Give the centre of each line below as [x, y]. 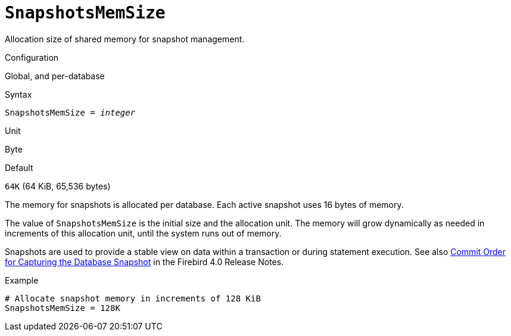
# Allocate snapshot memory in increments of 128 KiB [133, 298]
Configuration [32, 57]
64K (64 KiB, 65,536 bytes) [58, 186]
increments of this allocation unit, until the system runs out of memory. [143, 233]
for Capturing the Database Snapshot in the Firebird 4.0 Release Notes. [144, 262]
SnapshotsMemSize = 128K [63, 308]
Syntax [18, 94]
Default [19, 167]
